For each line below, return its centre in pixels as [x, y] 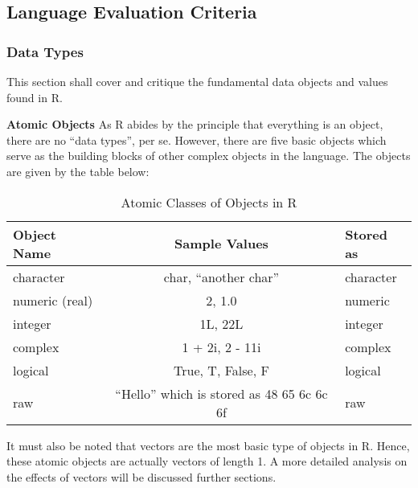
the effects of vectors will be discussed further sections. [141, 476]
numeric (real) [53, 300]
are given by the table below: [78, 171]
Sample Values [221, 244]
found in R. [35, 97]
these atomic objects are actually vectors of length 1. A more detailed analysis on [207, 461]
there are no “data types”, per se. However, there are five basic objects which [197, 139]
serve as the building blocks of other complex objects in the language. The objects [209, 156]
